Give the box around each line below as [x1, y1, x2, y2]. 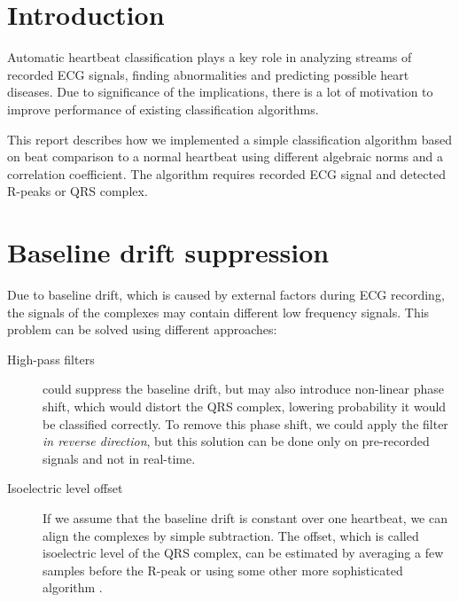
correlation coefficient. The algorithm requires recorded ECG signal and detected [7, 164, 446, 183]
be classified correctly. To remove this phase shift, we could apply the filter [43, 414, 448, 433]
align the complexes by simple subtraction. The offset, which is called [43, 526, 419, 544]
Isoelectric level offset [7, 479, 123, 497]
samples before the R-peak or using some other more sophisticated [43, 560, 403, 579]
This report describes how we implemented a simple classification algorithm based [7, 129, 452, 148]
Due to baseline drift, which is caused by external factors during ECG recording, [7, 285, 445, 303]
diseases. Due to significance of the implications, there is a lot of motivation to [7, 82, 433, 101]
